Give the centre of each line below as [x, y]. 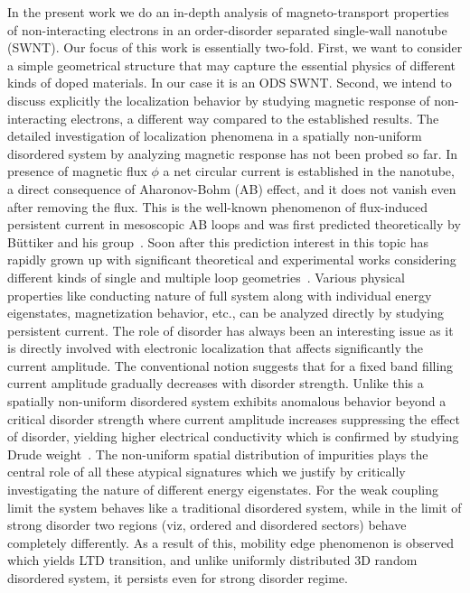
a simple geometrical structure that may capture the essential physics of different [232, 65]
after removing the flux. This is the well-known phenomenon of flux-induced [217, 206]
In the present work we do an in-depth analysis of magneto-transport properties [228, 12]
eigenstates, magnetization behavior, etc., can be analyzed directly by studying [226, 313]
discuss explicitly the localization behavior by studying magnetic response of [219, 100]
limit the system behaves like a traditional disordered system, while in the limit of [235, 507]
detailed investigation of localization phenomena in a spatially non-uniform [215, 136]
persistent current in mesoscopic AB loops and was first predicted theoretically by [234, 224]
